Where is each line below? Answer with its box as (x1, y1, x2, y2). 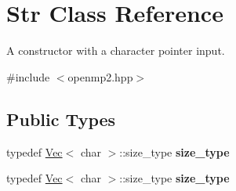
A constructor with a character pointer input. (6, 42, 225, 59)
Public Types (6, 106, 116, 131)
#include (6, 68, 50, 85)
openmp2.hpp (67, 68, 133, 85)
